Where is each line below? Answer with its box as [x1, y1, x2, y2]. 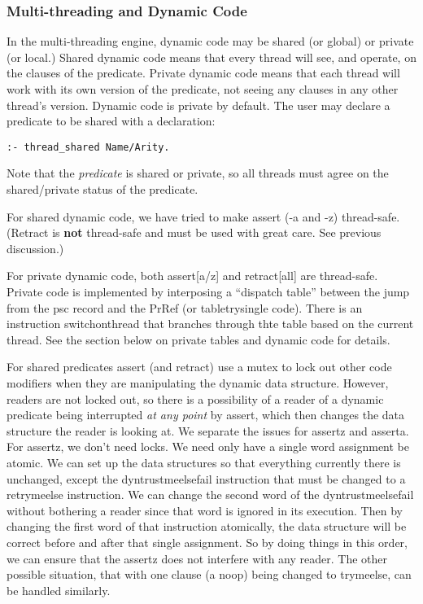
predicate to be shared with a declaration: [7, 112, 216, 129]
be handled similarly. [7, 581, 111, 598]
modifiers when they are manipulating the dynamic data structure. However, [7, 374, 389, 391]
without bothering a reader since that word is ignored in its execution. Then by [7, 501, 403, 519]
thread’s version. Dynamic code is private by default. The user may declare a [7, 96, 390, 113]
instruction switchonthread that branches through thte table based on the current [7, 315, 414, 332]
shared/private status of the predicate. [7, 181, 198, 198]
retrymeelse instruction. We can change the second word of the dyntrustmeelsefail [7, 486, 414, 503]
